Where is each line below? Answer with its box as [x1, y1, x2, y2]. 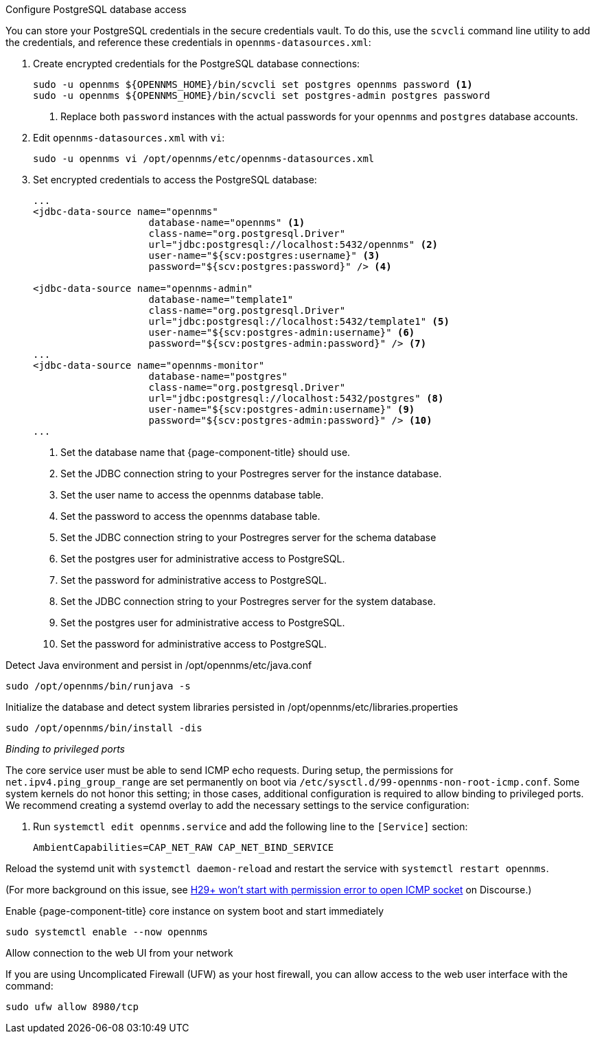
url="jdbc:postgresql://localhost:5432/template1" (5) [148, 316, 450, 327]
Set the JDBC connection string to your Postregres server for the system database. [60, 595, 436, 607]
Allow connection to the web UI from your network [5, 947, 233, 959]
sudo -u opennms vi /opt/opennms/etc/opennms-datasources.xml [33, 153, 375, 164]
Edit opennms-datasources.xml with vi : [33, 132, 225, 144]
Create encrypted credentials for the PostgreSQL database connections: [33, 58, 360, 69]
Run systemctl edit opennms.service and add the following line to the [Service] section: [33, 821, 468, 832]
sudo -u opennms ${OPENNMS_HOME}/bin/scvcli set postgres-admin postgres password [33, 90, 490, 101]
